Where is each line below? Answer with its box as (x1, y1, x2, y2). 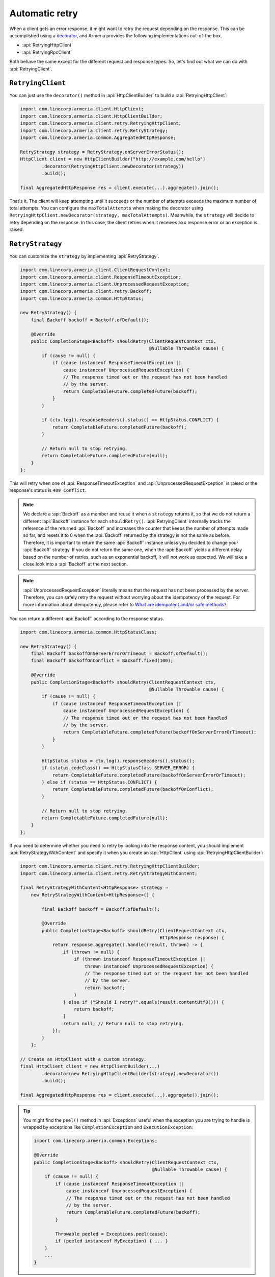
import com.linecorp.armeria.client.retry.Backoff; (20, 289, 152, 294)
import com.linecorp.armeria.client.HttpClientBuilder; (20, 113, 163, 119)
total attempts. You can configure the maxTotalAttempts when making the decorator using (9, 205, 203, 211)
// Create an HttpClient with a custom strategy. (20, 1056, 147, 1062)
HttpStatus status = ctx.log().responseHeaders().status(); (41, 758, 195, 764)
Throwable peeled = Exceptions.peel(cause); (55, 1231, 169, 1237)
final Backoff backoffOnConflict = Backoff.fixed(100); (31, 658, 174, 664)
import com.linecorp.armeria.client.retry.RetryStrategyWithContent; (20, 870, 198, 876)
